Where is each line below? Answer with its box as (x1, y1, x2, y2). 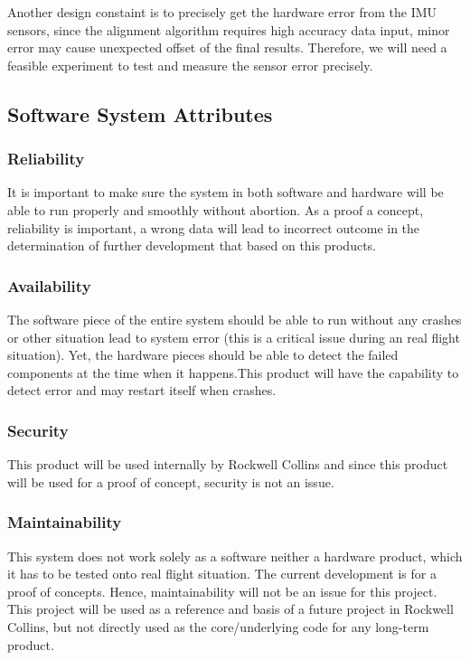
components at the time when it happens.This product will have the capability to (7, 363, 459, 382)
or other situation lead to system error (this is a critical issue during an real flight (7, 327, 460, 346)
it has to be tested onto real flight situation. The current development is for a (7, 564, 437, 583)
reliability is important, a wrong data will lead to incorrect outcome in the (7, 218, 420, 237)
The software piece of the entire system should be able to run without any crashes (7, 309, 462, 328)
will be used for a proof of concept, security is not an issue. (7, 472, 334, 491)
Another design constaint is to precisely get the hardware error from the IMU (7, 3, 437, 21)
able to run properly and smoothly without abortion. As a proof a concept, (7, 200, 424, 219)
